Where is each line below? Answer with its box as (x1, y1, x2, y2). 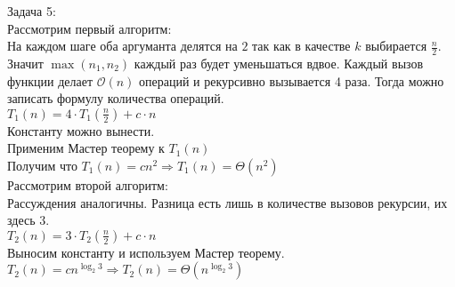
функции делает (7, 71, 93, 90)
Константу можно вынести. (7, 121, 155, 140)
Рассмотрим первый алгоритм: (7, 19, 172, 37)
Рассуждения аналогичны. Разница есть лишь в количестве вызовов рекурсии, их (7, 193, 448, 211)
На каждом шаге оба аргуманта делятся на (7, 36, 238, 55)
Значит (7, 54, 44, 73)
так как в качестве (252, 36, 351, 55)
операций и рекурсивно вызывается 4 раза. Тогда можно (139, 71, 444, 90)
